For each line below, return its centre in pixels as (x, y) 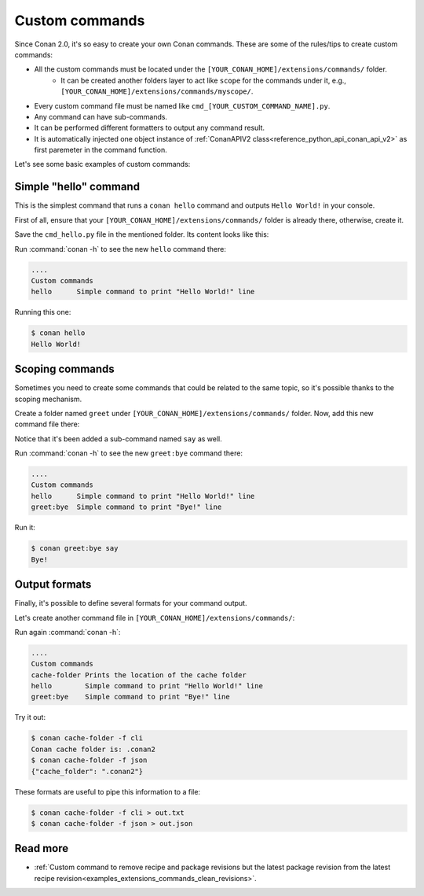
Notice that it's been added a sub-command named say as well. (119, 439)
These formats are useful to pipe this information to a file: (107, 791)
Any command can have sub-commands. (101, 116)
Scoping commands (65, 369)
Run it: (25, 528)
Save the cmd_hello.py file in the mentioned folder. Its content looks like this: (142, 234)
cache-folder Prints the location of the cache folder (139, 675)
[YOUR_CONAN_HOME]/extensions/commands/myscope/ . (157, 91)
